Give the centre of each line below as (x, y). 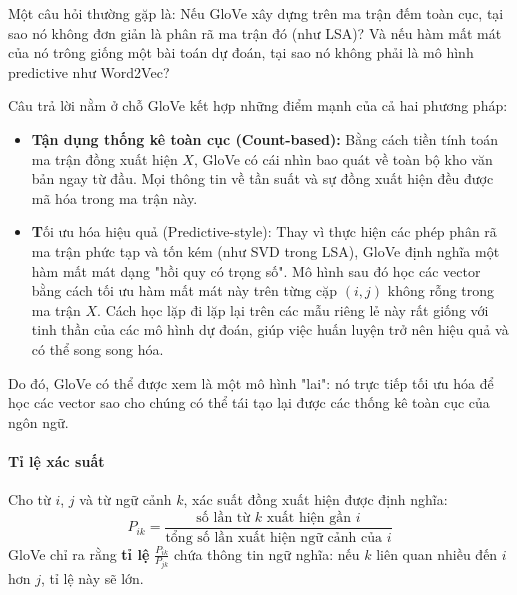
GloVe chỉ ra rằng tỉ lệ (79, 553)
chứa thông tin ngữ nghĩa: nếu (267, 553)
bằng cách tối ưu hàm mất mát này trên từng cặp (184, 290)
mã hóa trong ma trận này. (114, 197)
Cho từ (29, 499)
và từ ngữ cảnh (125, 499)
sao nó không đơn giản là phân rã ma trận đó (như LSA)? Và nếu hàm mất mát (255, 32)
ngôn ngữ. (38, 421)
